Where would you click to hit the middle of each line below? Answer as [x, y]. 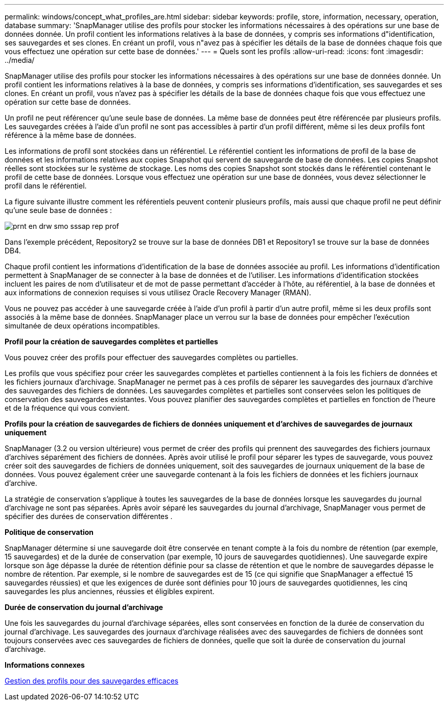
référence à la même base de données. [70, 135]
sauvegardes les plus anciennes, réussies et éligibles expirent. [110, 591]
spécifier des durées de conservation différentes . [89, 516]
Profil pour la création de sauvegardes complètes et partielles [111, 342]
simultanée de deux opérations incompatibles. [82, 326]
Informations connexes [45, 665]
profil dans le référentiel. [46, 186]
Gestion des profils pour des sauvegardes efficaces [92, 681]
